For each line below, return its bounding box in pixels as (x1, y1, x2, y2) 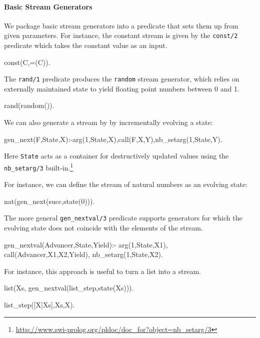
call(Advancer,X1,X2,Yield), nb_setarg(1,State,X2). (4, 249, 163, 259)
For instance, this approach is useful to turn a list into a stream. (4, 265, 201, 276)
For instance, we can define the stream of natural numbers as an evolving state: (4, 179, 247, 189)
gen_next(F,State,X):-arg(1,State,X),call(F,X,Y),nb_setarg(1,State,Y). (4, 133, 222, 144)
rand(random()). (4, 100, 54, 110)
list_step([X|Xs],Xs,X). (4, 299, 75, 310)
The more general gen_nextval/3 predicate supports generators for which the (4, 212, 242, 223)
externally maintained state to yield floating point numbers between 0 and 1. (4, 83, 239, 93)
